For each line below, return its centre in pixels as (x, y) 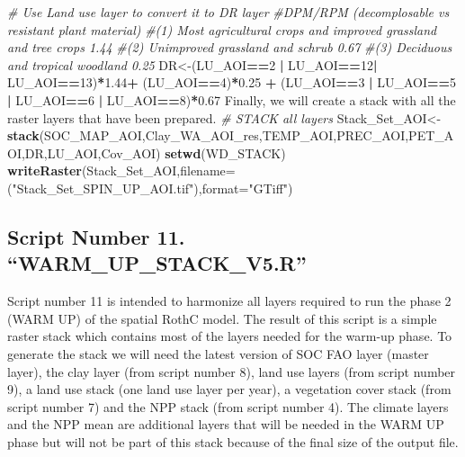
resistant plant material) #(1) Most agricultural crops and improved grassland (222, 29)
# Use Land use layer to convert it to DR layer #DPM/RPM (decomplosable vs (228, 12)
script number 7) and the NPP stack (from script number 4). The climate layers (228, 406)
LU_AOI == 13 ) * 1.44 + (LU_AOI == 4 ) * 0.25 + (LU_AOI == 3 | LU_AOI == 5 (232, 82)
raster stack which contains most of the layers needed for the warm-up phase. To (230, 336)
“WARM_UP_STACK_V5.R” (157, 263)
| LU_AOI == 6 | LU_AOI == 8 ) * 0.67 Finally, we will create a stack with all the (232, 99)
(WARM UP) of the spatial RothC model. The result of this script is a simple (222, 318)
